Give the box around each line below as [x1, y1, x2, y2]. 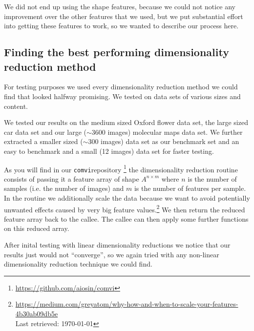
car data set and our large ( [4, 126, 86, 137]
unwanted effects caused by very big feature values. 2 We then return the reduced [4, 203, 245, 214]
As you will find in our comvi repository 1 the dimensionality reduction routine [4, 163, 238, 174]
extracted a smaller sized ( [4, 136, 83, 146]
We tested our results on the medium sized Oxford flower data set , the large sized [4, 117, 248, 127]
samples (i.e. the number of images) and [4, 183, 124, 193]
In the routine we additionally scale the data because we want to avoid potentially [4, 193, 250, 203]
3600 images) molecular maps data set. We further [91, 126, 243, 137]
